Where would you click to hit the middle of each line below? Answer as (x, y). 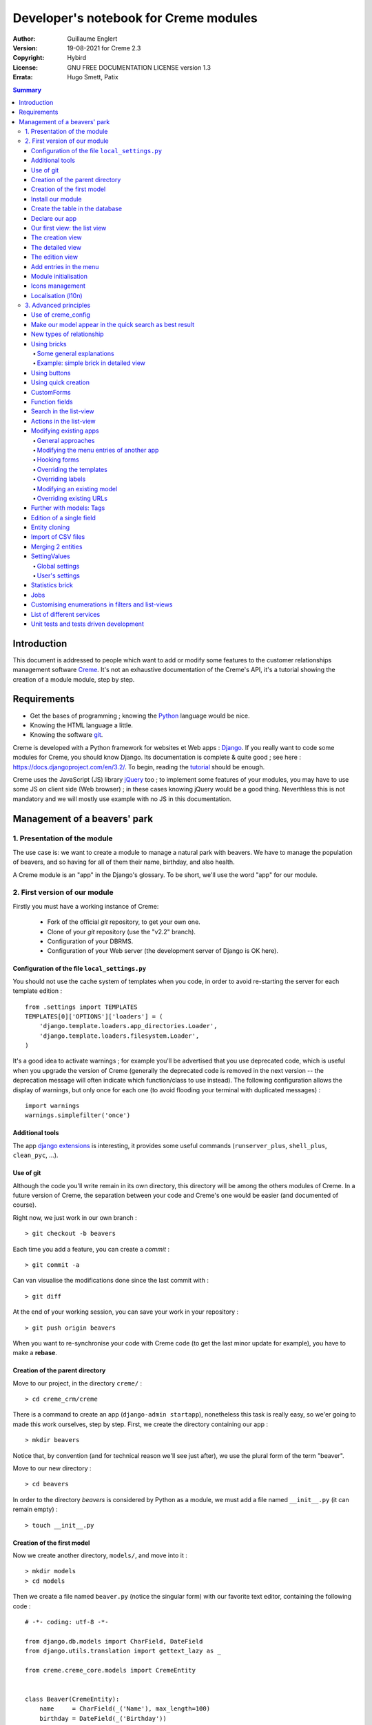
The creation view (56, 237)
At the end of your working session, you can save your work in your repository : (126, 1312)
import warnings (52, 1106)
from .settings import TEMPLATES (81, 1007)
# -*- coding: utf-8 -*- (67, 1622)
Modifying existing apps (65, 431)
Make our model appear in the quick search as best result (113, 324)
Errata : (23, 77)
